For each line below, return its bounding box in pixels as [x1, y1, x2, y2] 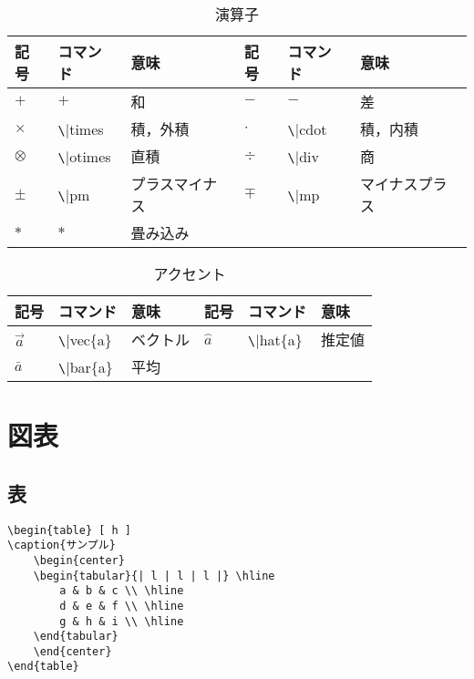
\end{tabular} [33, 630, 118, 643]
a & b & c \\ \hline [59, 584, 184, 598]
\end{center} [33, 644, 112, 658]
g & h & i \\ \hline [59, 614, 184, 628]
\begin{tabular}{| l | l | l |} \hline [33, 569, 275, 582]
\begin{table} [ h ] [7, 523, 132, 537]
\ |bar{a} [58, 355, 113, 377]
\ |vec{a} [58, 328, 112, 350]
